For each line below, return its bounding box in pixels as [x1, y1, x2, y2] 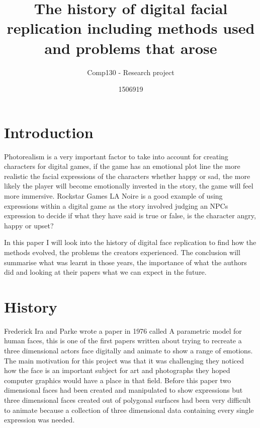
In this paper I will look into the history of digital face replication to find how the [4, 237, 256, 248]
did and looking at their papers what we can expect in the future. [4, 267, 207, 277]
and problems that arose [44, 37, 217, 58]
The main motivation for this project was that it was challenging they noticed [4, 355, 244, 365]
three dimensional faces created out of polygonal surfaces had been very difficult [4, 395, 251, 405]
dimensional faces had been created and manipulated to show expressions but [4, 385, 243, 395]
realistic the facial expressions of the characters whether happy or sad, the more [4, 170, 250, 181]
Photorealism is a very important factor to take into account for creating [4, 151, 228, 161]
